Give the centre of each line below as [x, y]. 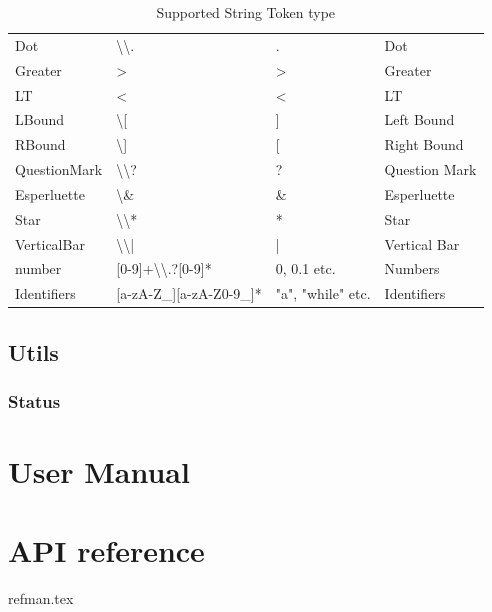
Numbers [412, 268]
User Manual [99, 471]
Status [34, 401]
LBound [40, 119]
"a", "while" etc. [323, 293]
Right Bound [424, 144]
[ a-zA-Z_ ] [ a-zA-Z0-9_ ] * [189, 293]
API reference [106, 549]
